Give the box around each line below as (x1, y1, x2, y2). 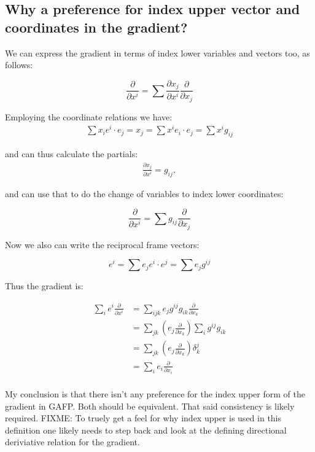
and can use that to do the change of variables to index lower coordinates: (5, 187, 284, 200)
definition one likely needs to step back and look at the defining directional (5, 423, 287, 436)
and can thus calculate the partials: (5, 147, 138, 160)
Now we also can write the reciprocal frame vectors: (5, 238, 200, 251)
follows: (5, 58, 33, 71)
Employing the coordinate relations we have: (5, 110, 173, 123)
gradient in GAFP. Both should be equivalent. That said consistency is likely (5, 399, 295, 412)
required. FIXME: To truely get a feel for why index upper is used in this (5, 411, 282, 424)
